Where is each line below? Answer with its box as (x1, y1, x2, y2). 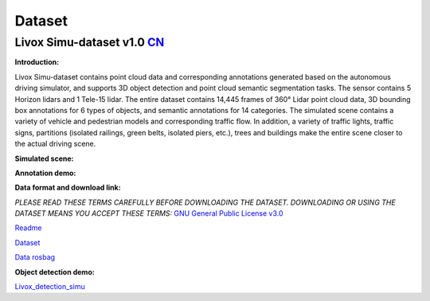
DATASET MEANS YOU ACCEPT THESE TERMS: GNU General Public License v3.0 (14, 209, 283, 218)
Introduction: (14, 57, 60, 67)
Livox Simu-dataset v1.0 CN (14, 35, 165, 49)
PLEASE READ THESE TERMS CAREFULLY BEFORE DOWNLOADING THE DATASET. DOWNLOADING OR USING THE (14, 197, 396, 207)
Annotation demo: (14, 168, 76, 178)
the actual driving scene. (14, 139, 96, 149)
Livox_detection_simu (14, 282, 85, 291)
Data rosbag (14, 252, 56, 262)
